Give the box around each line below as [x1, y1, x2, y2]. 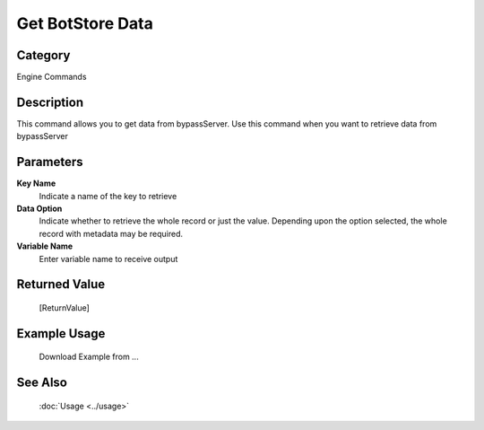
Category [16, 48, 71, 63]
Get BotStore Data [16, 13, 154, 33]
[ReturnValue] [39, 303, 90, 313]
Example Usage [16, 326, 106, 341]
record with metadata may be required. [39, 228, 184, 239]
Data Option [16, 203, 63, 215]
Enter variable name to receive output [39, 253, 178, 264]
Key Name [16, 178, 56, 189]
